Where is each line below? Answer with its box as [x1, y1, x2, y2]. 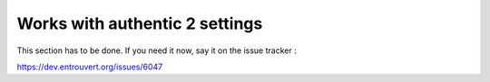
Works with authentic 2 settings [16, 14, 263, 33]
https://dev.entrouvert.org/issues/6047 [16, 61, 163, 72]
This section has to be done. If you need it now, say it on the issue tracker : [16, 45, 297, 56]
